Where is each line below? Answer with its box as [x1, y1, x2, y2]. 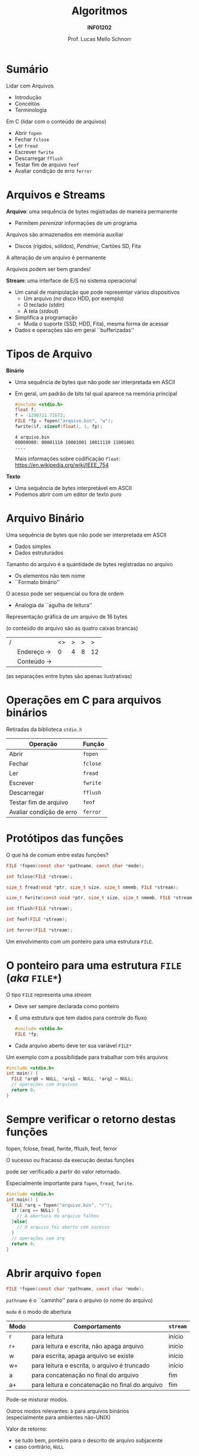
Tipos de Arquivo [6, 347, 93, 360]
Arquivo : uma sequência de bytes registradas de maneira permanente [6, 208, 178, 215]
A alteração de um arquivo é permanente [6, 254, 107, 261]
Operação [28, 739, 57, 748]
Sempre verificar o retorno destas [6, 1113, 176, 1126]
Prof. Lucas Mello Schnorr [68, 35, 131, 42]
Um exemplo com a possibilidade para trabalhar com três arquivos [6, 1053, 168, 1060]
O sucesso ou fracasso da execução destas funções [6, 1156, 134, 1163]
